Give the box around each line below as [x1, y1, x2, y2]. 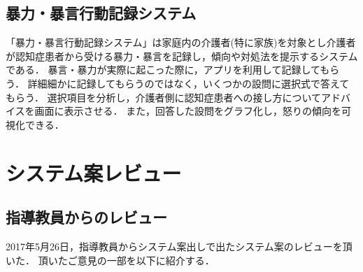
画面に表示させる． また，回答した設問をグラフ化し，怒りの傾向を [34, 103, 341, 118]
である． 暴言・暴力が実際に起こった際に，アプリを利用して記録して [6, 62, 320, 77]
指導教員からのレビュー [6, 206, 167, 228]
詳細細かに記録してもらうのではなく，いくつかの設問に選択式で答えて [27, 76, 350, 90]
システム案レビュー [6, 158, 182, 187]
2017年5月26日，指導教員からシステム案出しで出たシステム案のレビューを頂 [6, 238, 353, 253]
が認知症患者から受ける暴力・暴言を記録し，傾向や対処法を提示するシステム [6, 48, 358, 63]
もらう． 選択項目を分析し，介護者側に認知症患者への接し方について [6, 90, 322, 104]
